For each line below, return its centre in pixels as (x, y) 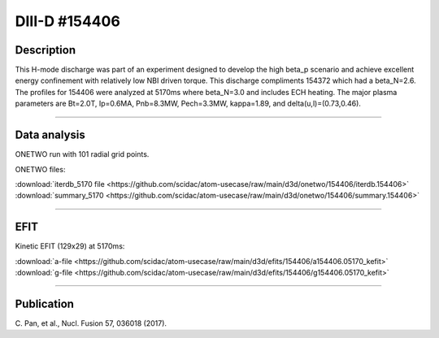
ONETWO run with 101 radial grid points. (82, 154)
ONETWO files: (40, 169)
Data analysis (50, 135)
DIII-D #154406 (68, 21)
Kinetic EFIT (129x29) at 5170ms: (70, 246)
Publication (45, 303)
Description (46, 50)
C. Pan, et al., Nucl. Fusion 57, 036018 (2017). (91, 323)
